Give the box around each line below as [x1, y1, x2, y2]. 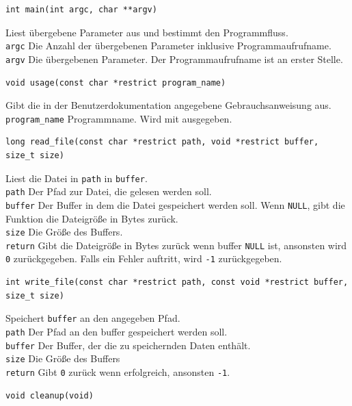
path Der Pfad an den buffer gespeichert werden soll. [5, 324, 228, 338]
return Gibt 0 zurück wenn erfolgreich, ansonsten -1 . [5, 364, 230, 379]
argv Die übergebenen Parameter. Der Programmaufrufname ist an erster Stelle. [5, 51, 343, 66]
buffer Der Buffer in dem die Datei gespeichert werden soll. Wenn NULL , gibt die [5, 197, 345, 212]
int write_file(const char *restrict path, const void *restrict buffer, [5, 277, 349, 288]
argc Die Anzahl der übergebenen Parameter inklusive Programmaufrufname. [5, 38, 331, 53]
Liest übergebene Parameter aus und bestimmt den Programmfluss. [5, 25, 288, 39]
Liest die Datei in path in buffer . [5, 170, 148, 185]
